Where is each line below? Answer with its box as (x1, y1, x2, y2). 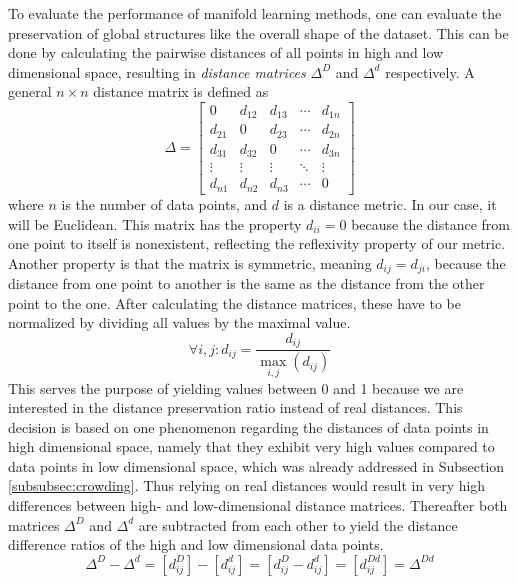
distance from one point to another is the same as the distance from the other (8, 273, 485, 294)
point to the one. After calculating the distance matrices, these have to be (8, 292, 461, 313)
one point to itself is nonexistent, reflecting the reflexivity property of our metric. (8, 233, 506, 254)
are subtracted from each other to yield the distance (138, 514, 458, 535)
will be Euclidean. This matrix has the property (8, 213, 302, 234)
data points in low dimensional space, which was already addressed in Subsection (8, 455, 505, 476)
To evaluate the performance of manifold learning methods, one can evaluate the (8, 3, 502, 23)
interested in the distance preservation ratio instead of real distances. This (8, 397, 463, 418)
